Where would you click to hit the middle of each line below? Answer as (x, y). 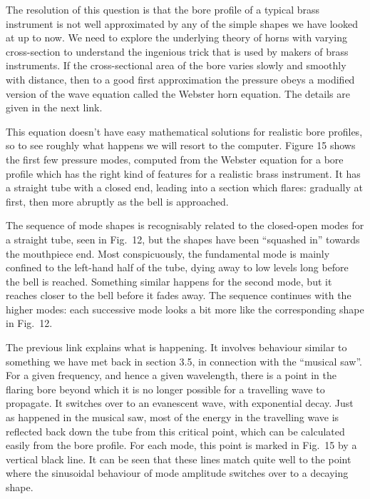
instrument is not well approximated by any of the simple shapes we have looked (182, 23)
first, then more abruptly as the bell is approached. (117, 201)
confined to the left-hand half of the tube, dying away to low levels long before (177, 267)
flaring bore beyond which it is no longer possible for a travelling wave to (165, 389)
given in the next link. (54, 107)
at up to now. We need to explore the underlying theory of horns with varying (177, 37)
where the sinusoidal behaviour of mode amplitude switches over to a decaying (177, 473)
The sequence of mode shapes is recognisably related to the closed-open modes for (185, 225)
